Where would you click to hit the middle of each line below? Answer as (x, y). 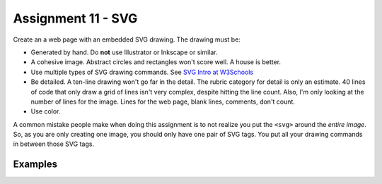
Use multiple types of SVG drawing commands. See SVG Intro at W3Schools (142, 72)
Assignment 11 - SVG (75, 18)
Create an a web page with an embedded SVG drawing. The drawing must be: (127, 39)
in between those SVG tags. (54, 144)
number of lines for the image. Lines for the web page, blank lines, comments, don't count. (163, 102)
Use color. (46, 111)
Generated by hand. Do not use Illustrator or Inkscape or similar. (124, 52)
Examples (35, 165)
